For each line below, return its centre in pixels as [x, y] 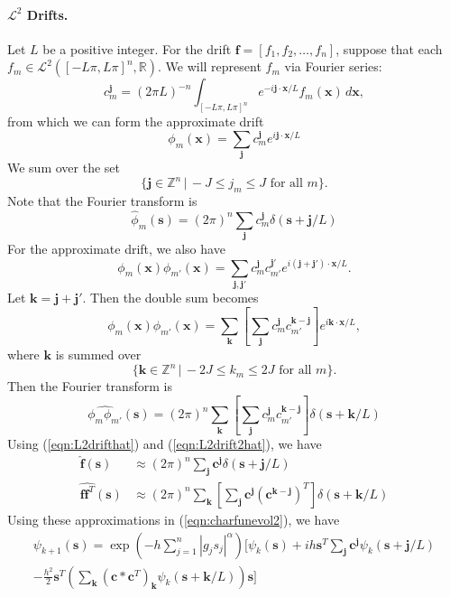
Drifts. [47, 14]
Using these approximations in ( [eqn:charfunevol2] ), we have [174, 519]
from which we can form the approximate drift [136, 121]
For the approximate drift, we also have [116, 249]
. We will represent [210, 66]
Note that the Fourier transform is [102, 201]
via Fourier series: [333, 66]
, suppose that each [389, 48]
